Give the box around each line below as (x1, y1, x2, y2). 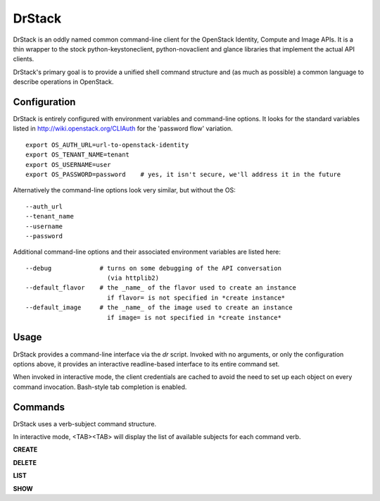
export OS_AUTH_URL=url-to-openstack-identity (25, 141, 189, 149)
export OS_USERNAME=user (25, 161, 111, 168)
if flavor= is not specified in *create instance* (106, 293, 286, 302)
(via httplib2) (106, 274, 160, 282)
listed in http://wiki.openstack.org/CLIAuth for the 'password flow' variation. (13, 124, 234, 133)
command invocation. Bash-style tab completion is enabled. (13, 383, 187, 391)
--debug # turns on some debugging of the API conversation (25, 264, 281, 272)
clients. (13, 55, 34, 63)
